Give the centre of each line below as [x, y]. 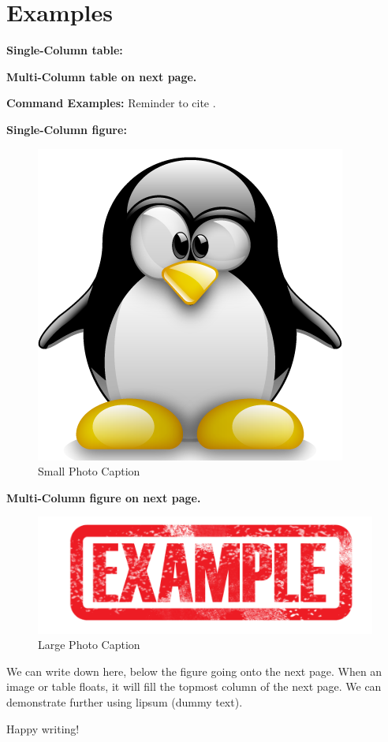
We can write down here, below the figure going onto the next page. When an [194, 671]
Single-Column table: [65, 50]
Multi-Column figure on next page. [104, 497]
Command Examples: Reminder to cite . [111, 103]
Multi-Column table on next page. [102, 76]
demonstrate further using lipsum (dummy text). [125, 702]
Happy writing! [43, 728]
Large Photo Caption [89, 645]
